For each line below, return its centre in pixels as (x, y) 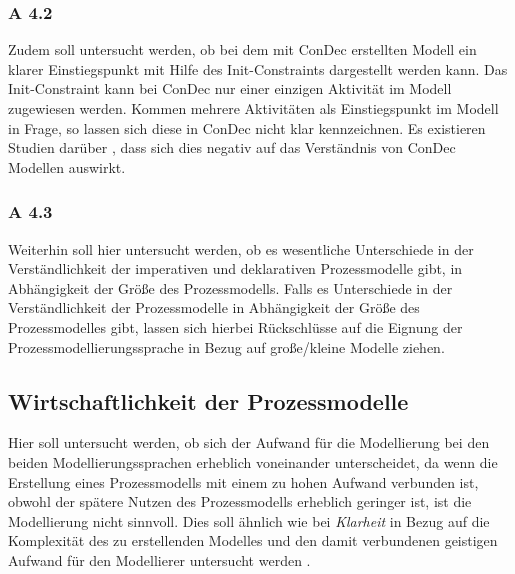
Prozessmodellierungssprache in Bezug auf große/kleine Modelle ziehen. (226, 346)
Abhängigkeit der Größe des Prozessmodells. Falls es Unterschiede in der (230, 287)
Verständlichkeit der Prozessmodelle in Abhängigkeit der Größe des (214, 307)
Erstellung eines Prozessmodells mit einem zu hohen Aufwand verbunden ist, (243, 481)
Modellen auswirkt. (67, 166)
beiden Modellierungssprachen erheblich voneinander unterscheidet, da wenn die (253, 461)
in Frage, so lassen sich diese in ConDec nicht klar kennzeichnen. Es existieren (247, 127)
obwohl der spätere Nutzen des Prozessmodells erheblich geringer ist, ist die (240, 501)
